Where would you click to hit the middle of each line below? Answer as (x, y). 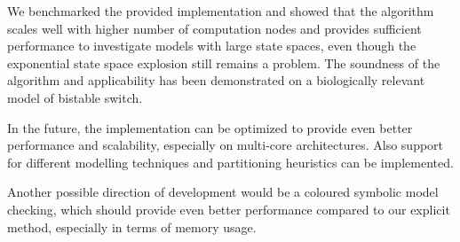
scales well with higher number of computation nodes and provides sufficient (214, 28)
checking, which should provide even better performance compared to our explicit (229, 209)
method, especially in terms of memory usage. (132, 226)
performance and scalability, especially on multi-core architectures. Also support (226, 145)
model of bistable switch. (75, 97)
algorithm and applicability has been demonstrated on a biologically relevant (216, 80)
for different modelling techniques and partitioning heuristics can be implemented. (230, 162)
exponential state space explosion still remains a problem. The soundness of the (224, 62)
